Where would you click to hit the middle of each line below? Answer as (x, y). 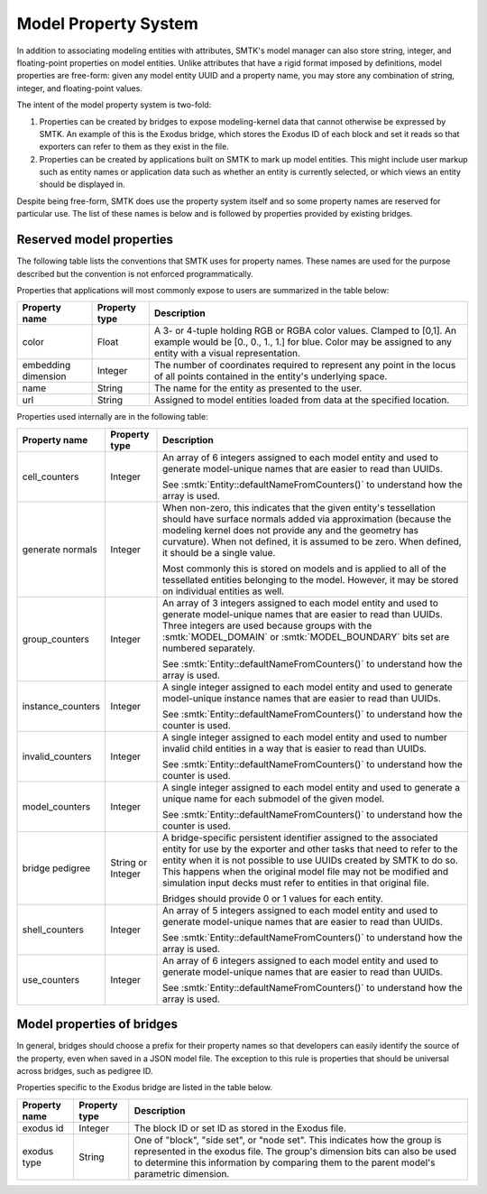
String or (129, 862)
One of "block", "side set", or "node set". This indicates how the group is (288, 1140)
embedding (46, 366)
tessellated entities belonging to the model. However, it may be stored (311, 579)
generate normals (60, 549)
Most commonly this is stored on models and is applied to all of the (304, 569)
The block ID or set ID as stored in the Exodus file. (240, 1128)
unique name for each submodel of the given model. (274, 799)
